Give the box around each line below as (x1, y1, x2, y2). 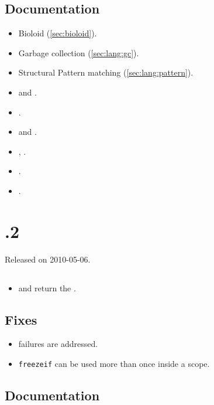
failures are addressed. (18, 338, 98, 350)
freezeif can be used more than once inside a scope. (18, 358, 210, 370)
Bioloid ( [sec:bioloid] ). (18, 27, 97, 39)
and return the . (18, 281, 76, 294)
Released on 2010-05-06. (5, 253, 91, 265)
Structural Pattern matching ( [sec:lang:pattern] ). (18, 66, 194, 79)
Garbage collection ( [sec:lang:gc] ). (18, 46, 139, 59)
